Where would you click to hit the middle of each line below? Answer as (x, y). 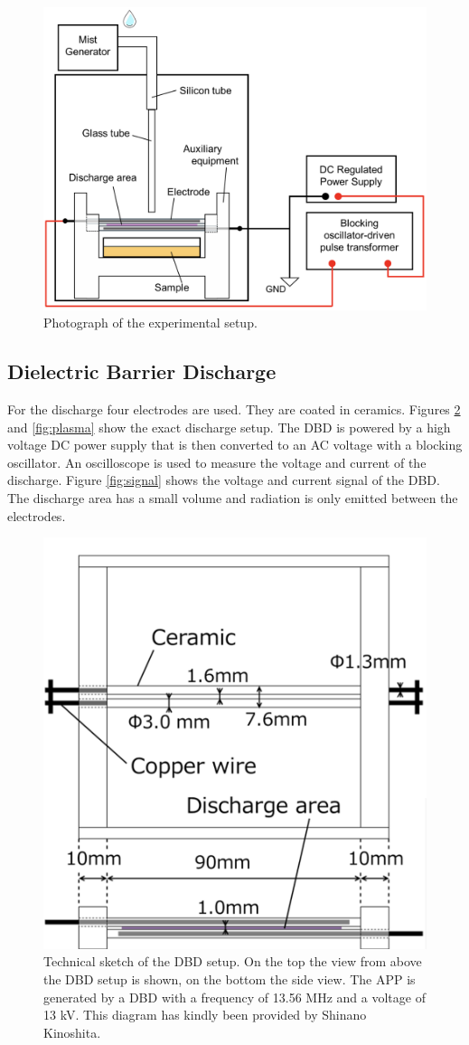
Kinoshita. (72, 1032)
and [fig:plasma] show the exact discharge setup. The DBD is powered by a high (229, 427)
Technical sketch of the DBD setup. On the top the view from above (233, 961)
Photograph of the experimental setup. (150, 323)
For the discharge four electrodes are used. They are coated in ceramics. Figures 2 (234, 408)
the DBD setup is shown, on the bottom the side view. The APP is (230, 978)
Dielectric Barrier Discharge (142, 371)
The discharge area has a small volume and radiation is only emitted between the (233, 497)
